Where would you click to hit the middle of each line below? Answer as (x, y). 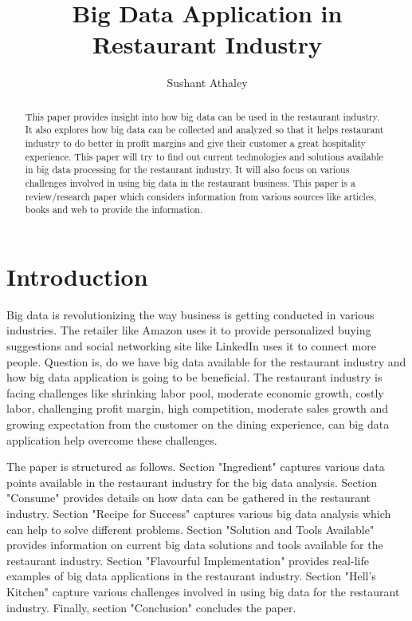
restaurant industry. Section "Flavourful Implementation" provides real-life (188, 560)
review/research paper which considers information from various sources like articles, (201, 196)
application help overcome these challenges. (112, 439)
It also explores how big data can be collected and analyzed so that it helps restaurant (204, 130)
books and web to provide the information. (114, 210)
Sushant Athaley (207, 83)
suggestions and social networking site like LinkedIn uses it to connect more (191, 346)
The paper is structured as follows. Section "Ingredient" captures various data (196, 467)
